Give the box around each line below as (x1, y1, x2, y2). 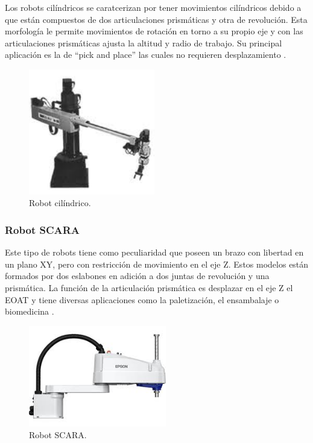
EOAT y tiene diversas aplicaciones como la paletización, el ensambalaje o (5, 293, 279, 306)
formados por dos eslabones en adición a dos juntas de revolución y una (5, 269, 270, 282)
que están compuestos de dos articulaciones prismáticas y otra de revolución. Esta (5, 13, 308, 25)
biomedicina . (5, 305, 54, 318)
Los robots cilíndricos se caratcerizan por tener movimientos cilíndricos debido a (5, 1, 302, 13)
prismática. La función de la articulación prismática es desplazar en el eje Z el (5, 281, 293, 294)
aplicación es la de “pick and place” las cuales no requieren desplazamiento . (5, 48, 286, 61)
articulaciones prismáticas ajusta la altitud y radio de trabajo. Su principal (5, 36, 282, 49)
